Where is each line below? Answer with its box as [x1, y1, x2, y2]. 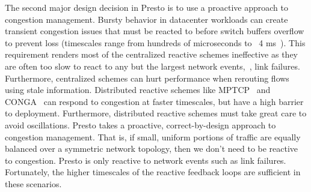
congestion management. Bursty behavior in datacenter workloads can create [5, 13, 288, 25]
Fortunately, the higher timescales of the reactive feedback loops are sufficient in [5, 166, 301, 178]
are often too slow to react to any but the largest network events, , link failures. [5, 59, 300, 72]
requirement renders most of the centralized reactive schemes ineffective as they [5, 48, 298, 61]
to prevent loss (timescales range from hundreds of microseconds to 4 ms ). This [5, 36, 306, 49]
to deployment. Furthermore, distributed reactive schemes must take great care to [5, 107, 307, 119]
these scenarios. [5, 177, 62, 190]
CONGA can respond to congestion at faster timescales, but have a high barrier [5, 95, 304, 107]
